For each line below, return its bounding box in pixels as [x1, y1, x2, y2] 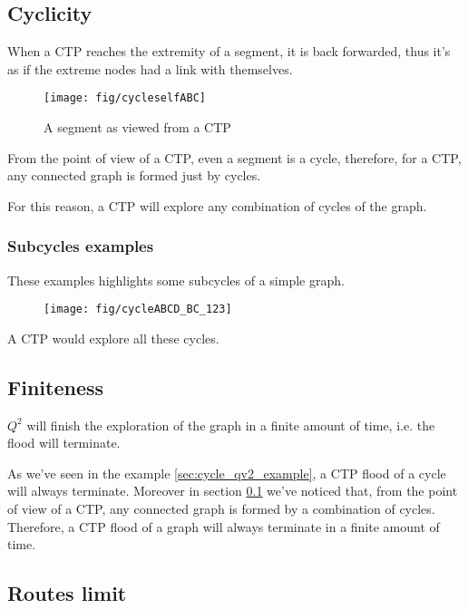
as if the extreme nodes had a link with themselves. [7, 59, 293, 78]
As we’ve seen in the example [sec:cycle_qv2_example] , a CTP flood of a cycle [7, 463, 446, 482]
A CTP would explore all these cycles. [7, 328, 219, 347]
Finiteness [7, 372, 104, 401]
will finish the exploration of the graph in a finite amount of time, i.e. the [26, 415, 435, 434]
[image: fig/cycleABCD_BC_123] [44, 303, 232, 316]
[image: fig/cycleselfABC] [44, 92, 206, 105]
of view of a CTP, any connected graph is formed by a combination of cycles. [7, 499, 435, 518]
